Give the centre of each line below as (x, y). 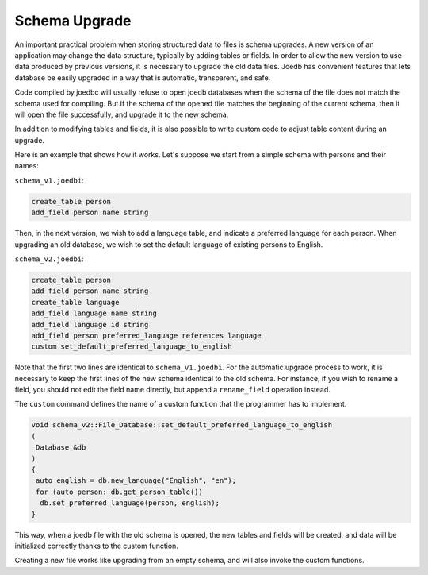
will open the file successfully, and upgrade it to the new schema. (122, 114)
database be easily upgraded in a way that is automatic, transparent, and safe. (143, 77)
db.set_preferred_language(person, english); (130, 503)
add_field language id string (90, 324)
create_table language (75, 302)
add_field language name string (94, 313)
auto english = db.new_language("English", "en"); (136, 481)
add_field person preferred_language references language (146, 335)
